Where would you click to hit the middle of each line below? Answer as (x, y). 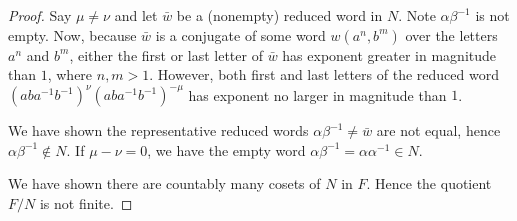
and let (136, 15)
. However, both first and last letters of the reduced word (324, 74)
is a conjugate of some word (240, 34)
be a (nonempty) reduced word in (279, 15)
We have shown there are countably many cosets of (164, 183)
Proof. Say (40, 15)
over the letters (451, 34)
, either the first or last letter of (166, 54)
